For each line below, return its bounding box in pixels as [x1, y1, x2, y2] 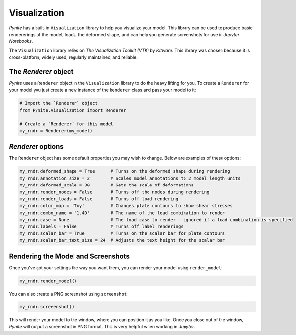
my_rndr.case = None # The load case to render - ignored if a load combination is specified [19, 217, 293, 223]
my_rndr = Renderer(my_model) [19, 128, 93, 133]
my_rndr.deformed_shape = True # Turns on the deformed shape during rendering [19, 168, 230, 174]
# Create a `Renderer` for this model [19, 121, 113, 127]
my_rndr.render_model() [19, 278, 77, 284]
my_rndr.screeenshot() [19, 304, 74, 309]
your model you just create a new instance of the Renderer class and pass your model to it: [9, 87, 196, 93]
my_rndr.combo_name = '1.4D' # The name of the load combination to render [19, 210, 225, 216]
